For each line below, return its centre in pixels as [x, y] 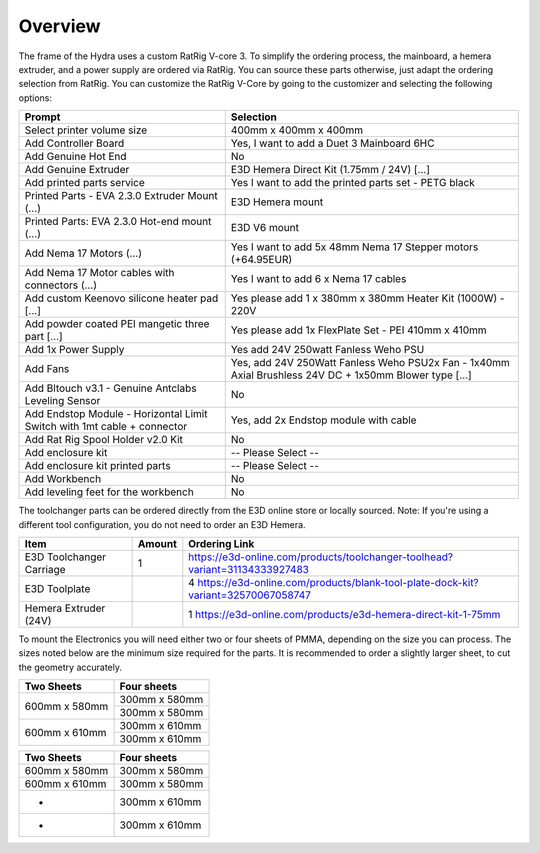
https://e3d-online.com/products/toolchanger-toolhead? [321, 557]
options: [35, 97]
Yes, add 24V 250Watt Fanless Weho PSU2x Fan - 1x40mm [370, 363]
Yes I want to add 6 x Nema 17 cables [318, 279]
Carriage [45, 569]
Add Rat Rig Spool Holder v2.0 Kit [104, 440]
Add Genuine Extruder [77, 170]
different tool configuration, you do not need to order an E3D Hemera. [162, 524]
